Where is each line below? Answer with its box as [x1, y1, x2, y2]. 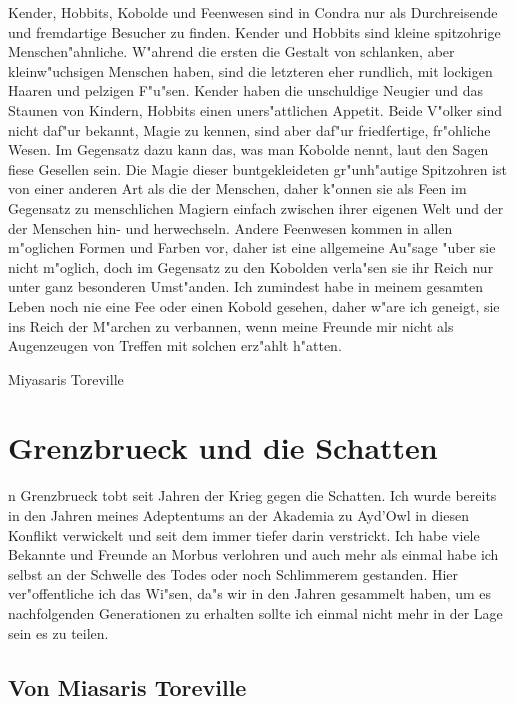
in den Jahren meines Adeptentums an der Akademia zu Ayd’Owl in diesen [8, 505, 469, 525]
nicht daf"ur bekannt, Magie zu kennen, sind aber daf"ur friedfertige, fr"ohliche [8, 119, 491, 140]
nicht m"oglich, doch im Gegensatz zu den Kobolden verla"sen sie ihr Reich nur [8, 256, 494, 277]
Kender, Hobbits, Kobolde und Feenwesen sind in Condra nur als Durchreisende [8, 2, 498, 22]
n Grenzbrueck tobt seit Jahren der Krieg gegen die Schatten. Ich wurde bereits [8, 485, 497, 506]
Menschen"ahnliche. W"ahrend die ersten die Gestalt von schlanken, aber [8, 41, 455, 62]
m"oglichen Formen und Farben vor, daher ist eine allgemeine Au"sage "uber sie [8, 237, 496, 258]
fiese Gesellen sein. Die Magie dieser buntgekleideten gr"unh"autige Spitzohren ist [8, 158, 507, 179]
